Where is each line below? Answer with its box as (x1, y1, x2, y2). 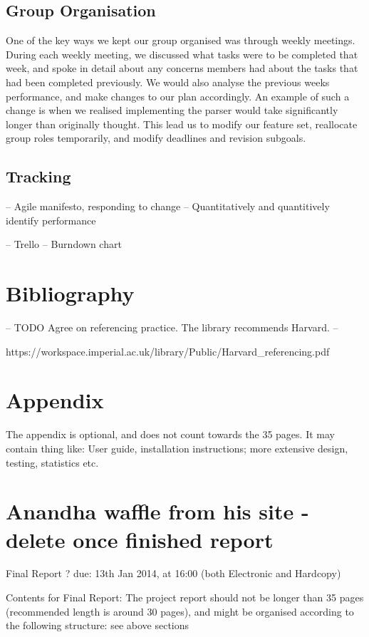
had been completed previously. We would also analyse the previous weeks (6, 74, 330, 89)
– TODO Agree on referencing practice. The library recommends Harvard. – (6, 320, 338, 335)
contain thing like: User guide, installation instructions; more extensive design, (6, 440, 348, 455)
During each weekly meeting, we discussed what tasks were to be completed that (6, 46, 358, 61)
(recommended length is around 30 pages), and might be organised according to (6, 604, 354, 618)
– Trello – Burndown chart (6, 237, 122, 252)
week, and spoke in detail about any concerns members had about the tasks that (6, 61, 358, 76)
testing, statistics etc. (6, 455, 99, 470)
